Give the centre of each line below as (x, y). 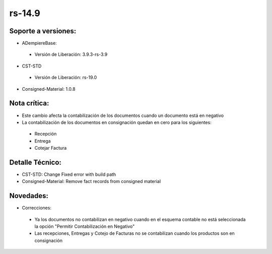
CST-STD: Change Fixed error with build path (69, 174)
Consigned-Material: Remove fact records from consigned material (91, 181)
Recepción (46, 134)
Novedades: (29, 196)
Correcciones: (37, 208)
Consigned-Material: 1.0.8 (49, 89)
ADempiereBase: (40, 43)
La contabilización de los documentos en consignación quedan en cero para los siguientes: (117, 122)
